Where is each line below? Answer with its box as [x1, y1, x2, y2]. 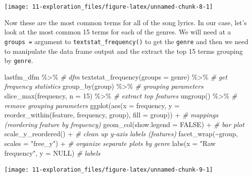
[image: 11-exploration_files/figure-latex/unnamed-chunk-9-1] [4, 166, 213, 174]
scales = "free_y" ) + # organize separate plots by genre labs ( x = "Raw [4, 138, 216, 148]
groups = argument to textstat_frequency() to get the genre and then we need [4, 36, 249, 46]
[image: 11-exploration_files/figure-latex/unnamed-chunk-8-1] [4, 3, 213, 10]
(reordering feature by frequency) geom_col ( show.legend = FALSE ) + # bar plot [4, 119, 245, 129]
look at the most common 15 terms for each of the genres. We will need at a [4, 27, 231, 37]
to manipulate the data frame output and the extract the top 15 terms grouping [4, 46, 243, 56]
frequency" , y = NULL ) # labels [4, 147, 101, 158]
